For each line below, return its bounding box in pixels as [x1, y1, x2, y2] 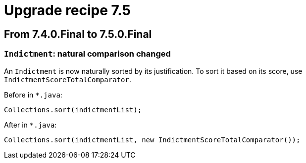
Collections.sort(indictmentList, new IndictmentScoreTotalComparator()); [4, 135, 301, 144]
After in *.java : [4, 120, 57, 129]
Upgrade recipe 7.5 [4, 2, 131, 19]
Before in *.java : [4, 90, 62, 99]
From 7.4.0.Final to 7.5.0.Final [4, 28, 152, 40]
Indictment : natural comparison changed [4, 49, 171, 59]
